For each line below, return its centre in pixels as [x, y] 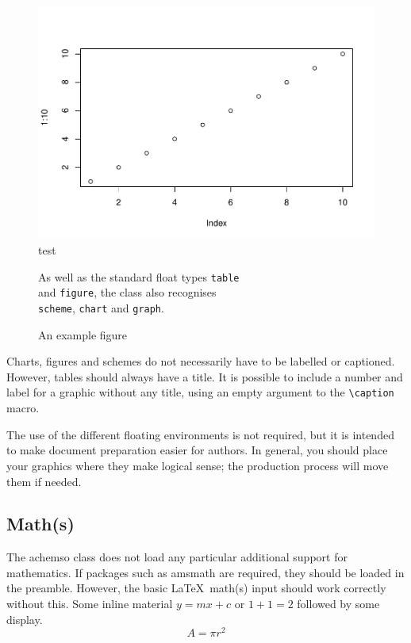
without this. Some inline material [90, 604]
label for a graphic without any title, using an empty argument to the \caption [200, 392]
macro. [23, 408]
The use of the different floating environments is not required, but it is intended [200, 434]
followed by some [338, 604]
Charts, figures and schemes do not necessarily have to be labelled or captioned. [201, 361]
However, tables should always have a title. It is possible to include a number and [205, 376]
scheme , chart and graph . [101, 308]
